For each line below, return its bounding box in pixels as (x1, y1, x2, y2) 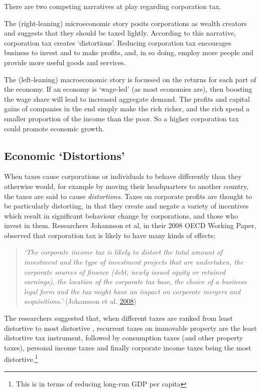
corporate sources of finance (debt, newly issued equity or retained (24, 266, 226, 277)
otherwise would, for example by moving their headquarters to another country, (4, 180, 248, 191)
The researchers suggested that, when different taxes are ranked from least (4, 313, 233, 323)
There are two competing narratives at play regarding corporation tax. (4, 1, 221, 11)
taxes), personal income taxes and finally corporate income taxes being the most (4, 342, 251, 352)
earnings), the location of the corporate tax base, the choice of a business (24, 276, 247, 287)
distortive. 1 (4, 352, 38, 364)
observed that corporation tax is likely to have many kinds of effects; (4, 230, 215, 240)
